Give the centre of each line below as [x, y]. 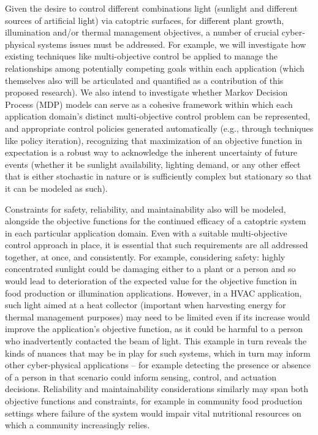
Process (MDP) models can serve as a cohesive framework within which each [149, 104]
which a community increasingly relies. [78, 425]
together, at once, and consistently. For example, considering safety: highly [145, 256]
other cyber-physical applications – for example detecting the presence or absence [158, 365]
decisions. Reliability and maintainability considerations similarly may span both [157, 389]
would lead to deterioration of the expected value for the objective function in [151, 281]
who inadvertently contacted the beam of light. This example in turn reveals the [156, 341]
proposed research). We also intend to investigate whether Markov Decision [146, 92]
